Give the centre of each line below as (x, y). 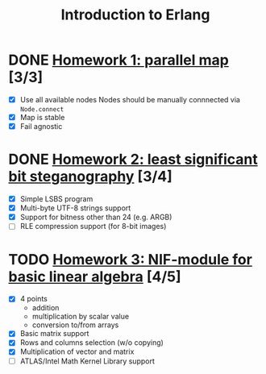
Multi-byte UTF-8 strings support (75, 208)
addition (46, 308)
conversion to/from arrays (75, 325)
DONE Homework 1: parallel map (119, 60)
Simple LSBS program (56, 199)
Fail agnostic (41, 127)
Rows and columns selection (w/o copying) (91, 343)
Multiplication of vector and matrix (77, 351)
